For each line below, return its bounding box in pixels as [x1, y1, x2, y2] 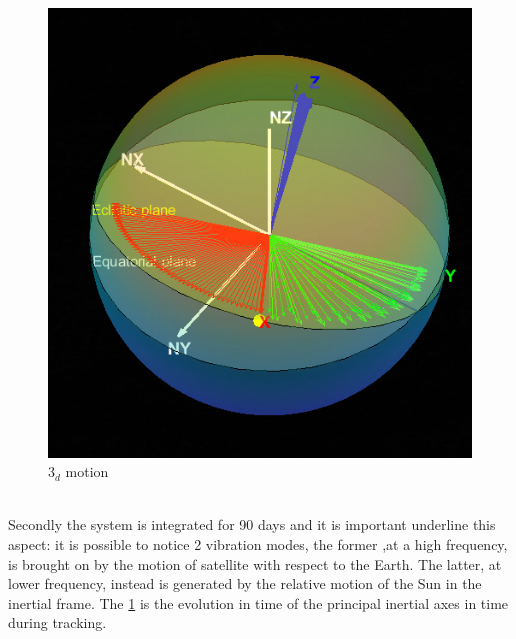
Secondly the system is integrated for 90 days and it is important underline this [8, 514, 496, 535]
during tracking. [8, 612, 107, 633]
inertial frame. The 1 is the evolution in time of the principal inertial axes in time [8, 592, 509, 613]
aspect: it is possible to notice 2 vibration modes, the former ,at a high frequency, [8, 534, 508, 555]
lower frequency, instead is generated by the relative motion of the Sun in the [8, 573, 482, 594]
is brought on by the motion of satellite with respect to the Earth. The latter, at [8, 553, 502, 574]
